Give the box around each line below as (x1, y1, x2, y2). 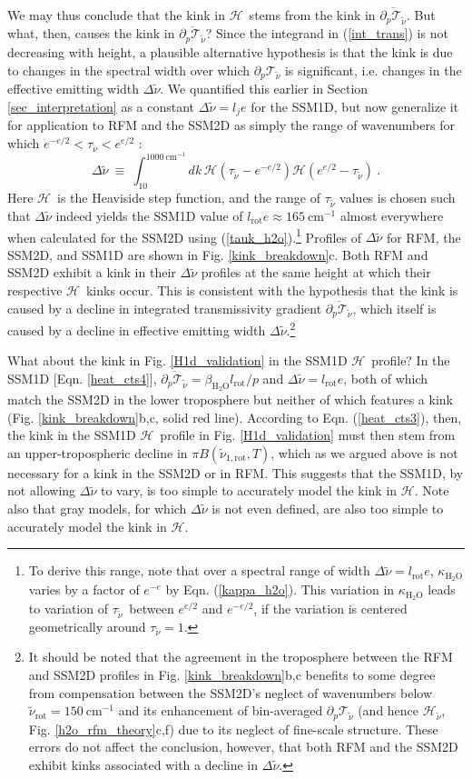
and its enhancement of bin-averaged (118, 701, 323, 720)
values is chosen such (339, 188, 456, 207)
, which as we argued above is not (270, 443, 458, 462)
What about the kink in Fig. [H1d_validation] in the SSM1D (7, 351, 348, 370)
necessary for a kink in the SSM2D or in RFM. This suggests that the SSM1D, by (7, 463, 464, 482)
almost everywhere (339, 205, 444, 225)
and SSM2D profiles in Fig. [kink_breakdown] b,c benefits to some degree (28, 665, 436, 684)
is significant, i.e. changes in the (284, 60, 462, 79)
